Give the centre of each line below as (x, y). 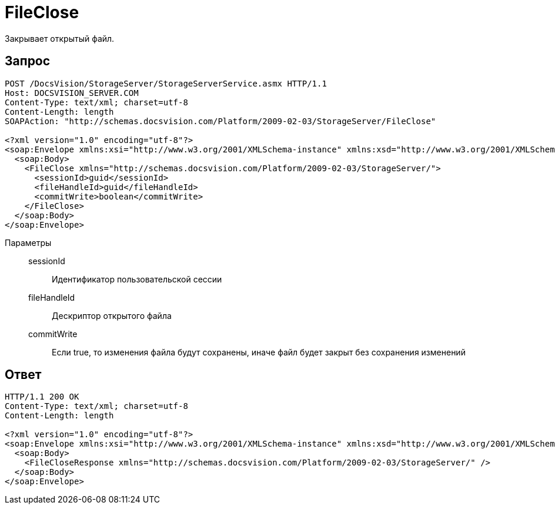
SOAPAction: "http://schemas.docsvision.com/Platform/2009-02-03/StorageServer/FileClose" (220, 121)
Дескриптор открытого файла (112, 315)
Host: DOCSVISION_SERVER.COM (72, 93)
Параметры (28, 242)
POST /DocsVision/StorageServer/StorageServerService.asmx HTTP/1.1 (166, 83)
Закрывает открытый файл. (60, 38)
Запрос (28, 61)
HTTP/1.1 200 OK (42, 397)
